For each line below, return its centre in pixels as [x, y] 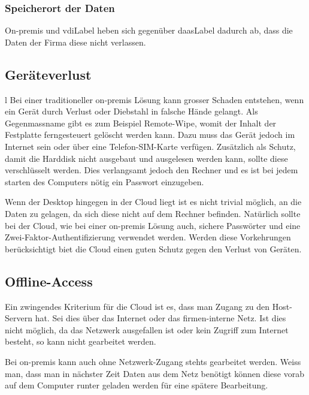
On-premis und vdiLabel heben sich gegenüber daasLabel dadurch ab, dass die [149, 30]
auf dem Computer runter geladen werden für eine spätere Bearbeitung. [137, 385]
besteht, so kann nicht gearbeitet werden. [81, 341]
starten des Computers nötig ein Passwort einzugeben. [104, 181]
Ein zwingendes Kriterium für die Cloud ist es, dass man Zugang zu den [137, 306]
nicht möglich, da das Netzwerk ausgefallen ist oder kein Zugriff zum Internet [147, 329]
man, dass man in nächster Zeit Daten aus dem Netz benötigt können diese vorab [154, 373]
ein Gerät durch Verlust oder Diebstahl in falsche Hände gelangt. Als [131, 111]
